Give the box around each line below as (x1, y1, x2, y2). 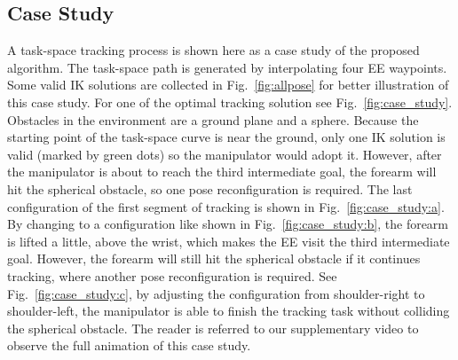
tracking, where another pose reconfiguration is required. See (7, 266, 337, 285)
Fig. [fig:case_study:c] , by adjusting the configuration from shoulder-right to (7, 284, 425, 302)
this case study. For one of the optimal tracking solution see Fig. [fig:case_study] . (7, 92, 453, 111)
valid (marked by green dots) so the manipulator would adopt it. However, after (7, 145, 442, 163)
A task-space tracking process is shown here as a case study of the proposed (7, 41, 420, 59)
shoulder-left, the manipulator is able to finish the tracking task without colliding (7, 301, 450, 320)
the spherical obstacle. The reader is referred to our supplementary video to (7, 318, 419, 337)
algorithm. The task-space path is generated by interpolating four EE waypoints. (7, 58, 447, 76)
